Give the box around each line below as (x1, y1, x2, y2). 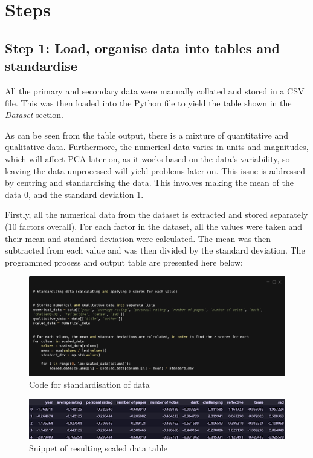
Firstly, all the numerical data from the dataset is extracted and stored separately (5, 208, 308, 221)
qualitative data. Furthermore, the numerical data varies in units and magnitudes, (5, 140, 309, 153)
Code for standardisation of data (29, 378, 150, 391)
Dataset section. (5, 108, 63, 121)
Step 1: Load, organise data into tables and (5, 38, 280, 57)
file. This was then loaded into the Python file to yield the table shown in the (5, 96, 292, 109)
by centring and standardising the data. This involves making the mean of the (5, 176, 294, 189)
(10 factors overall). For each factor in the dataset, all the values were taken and (5, 220, 303, 232)
